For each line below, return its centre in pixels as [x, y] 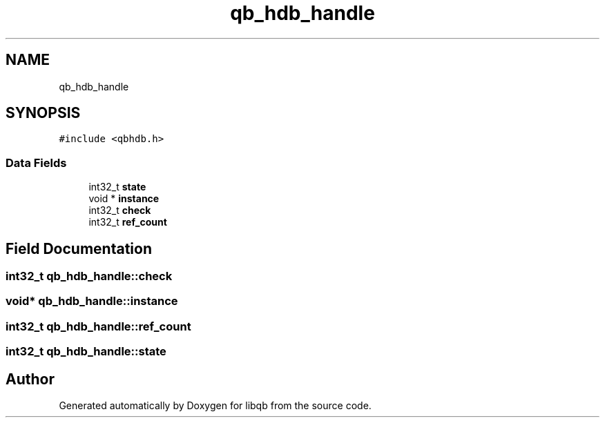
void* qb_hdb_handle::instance [92, 301]
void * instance [124, 199]
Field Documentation [79, 248]
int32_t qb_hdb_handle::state [86, 352]
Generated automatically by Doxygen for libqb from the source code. [215, 405]
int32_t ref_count [128, 222]
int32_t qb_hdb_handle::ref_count [98, 326]
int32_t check [120, 210]
